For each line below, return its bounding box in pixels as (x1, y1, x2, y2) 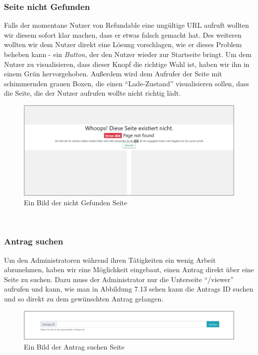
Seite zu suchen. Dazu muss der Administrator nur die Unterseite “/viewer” (4, 274, 234, 284)
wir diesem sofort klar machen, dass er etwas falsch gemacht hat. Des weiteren (4, 29, 242, 40)
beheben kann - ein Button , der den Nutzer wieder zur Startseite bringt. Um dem (4, 49, 252, 59)
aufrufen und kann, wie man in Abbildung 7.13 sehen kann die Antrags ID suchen (4, 284, 254, 294)
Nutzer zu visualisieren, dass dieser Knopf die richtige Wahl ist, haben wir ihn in (4, 59, 250, 69)
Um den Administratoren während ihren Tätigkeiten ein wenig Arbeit (4, 254, 216, 265)
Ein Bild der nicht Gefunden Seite (24, 197, 128, 208)
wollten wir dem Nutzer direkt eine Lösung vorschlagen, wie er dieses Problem (4, 39, 242, 50)
